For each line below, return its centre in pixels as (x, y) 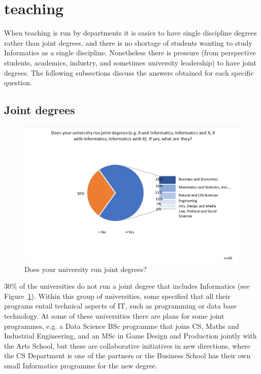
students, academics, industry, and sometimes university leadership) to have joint (130, 62)
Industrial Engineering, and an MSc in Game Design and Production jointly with (130, 336)
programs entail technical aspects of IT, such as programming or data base (120, 306)
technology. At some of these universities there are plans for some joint (114, 315)
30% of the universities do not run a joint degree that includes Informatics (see (127, 286)
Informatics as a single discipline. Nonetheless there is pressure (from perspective (130, 53)
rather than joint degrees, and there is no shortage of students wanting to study (128, 42)
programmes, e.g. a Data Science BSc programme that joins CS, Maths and (122, 326)
